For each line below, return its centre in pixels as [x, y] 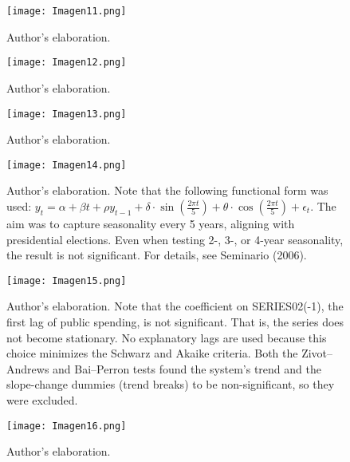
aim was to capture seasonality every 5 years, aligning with [151, 223]
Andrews [28, 368]
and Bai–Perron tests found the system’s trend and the [187, 368]
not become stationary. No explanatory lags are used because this [167, 337]
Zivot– [317, 353]
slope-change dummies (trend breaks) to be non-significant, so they [171, 384]
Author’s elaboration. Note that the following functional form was [167, 190]
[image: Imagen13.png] [67, 114]
